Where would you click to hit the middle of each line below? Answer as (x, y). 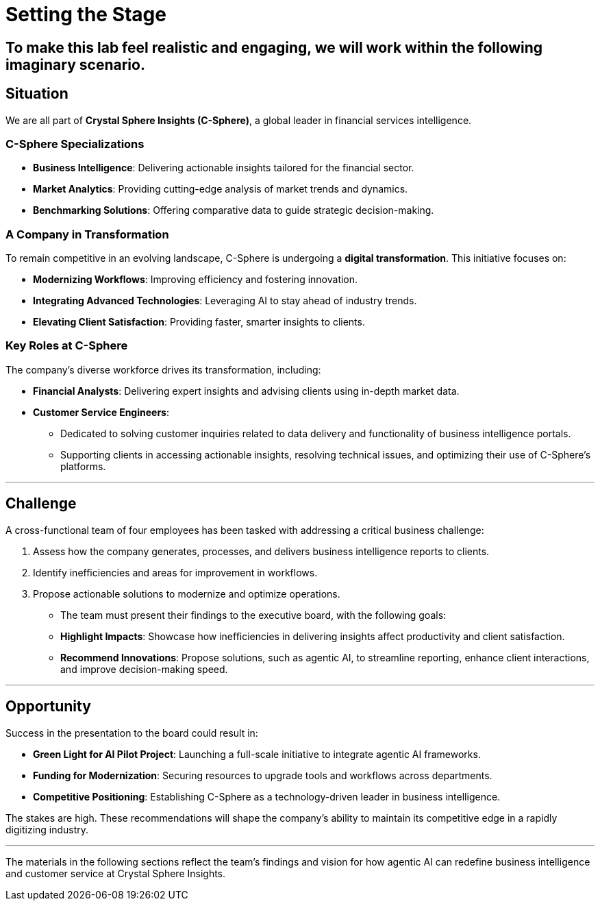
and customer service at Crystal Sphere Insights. (116, 873)
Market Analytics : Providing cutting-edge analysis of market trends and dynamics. (221, 189)
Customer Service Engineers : (101, 412)
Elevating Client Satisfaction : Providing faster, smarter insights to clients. (199, 322)
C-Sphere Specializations (75, 144)
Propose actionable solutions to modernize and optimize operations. (187, 593)
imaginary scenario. (75, 64)
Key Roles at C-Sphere (67, 346)
